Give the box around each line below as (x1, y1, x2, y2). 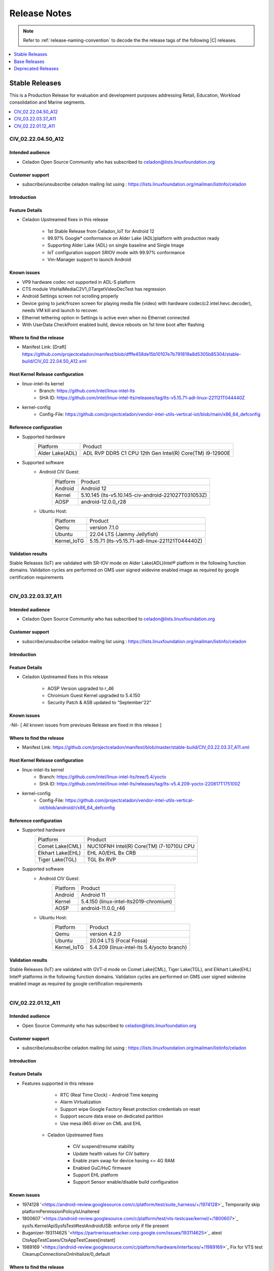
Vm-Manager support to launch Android (47, 257, 131, 263)
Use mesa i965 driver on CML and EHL (60, 1120, 142, 1126)
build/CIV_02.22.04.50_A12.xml (22, 358, 87, 365)
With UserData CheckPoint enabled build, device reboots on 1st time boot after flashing (22, 322, 205, 327)
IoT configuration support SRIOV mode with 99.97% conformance (47, 249, 185, 255)
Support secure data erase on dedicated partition (60, 1113, 163, 1119)
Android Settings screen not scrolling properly (22, 293, 119, 299)
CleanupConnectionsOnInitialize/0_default (22, 1251, 110, 1257)
